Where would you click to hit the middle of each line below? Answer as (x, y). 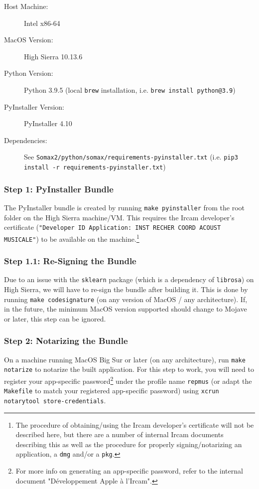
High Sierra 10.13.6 (53, 56)
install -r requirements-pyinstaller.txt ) (95, 167)
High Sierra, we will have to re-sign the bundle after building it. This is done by (126, 289)
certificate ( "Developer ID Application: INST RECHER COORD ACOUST (113, 227)
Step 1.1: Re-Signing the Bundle (70, 261)
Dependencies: (26, 140)
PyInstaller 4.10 (48, 123)
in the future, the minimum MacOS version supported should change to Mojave (126, 309)
